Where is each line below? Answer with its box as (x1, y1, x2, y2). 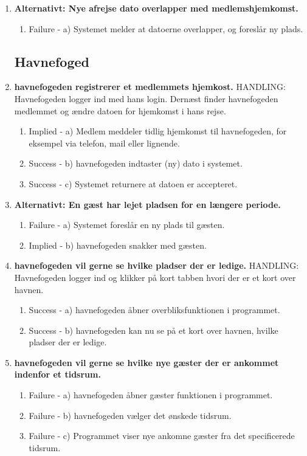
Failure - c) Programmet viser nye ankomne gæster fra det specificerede (29, 429, 295, 442)
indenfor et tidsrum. (14, 368, 101, 381)
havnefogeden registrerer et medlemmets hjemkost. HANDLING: (14, 80, 286, 93)
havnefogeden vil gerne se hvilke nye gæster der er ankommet (14, 356, 279, 368)
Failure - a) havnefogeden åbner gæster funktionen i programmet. (29, 389, 273, 401)
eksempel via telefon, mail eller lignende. (29, 136, 180, 149)
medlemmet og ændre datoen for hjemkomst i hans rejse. (14, 104, 226, 117)
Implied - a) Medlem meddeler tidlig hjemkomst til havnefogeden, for (29, 125, 287, 137)
